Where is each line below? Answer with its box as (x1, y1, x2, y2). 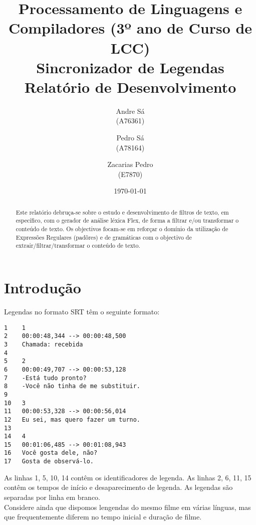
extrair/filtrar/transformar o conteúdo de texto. (16, 241, 140, 250)
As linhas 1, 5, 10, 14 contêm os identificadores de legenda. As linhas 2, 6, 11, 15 (4, 472, 251, 482)
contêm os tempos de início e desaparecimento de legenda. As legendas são (4, 482, 233, 492)
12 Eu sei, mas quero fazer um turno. (4, 416, 141, 423)
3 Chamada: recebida (4, 340, 83, 348)
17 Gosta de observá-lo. (4, 458, 94, 465)
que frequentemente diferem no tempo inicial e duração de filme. (4, 511, 202, 522)
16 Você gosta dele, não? (4, 449, 98, 457)
